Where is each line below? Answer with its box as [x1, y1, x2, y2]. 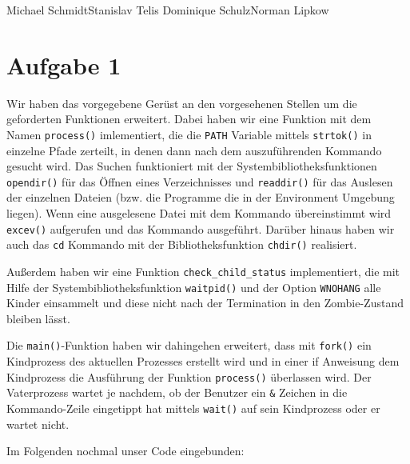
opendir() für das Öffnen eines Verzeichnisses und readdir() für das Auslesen [6, 173, 393, 190]
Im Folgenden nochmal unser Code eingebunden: [6, 442, 245, 459]
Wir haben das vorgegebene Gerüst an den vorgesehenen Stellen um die [6, 94, 357, 111]
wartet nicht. [6, 415, 70, 432]
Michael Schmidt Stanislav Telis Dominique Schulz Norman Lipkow [6, 2, 329, 18]
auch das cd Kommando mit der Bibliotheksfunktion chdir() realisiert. [6, 236, 357, 253]
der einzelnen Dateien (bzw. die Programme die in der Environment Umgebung [6, 189, 395, 206]
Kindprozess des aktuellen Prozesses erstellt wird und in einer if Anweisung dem [6, 353, 400, 370]
